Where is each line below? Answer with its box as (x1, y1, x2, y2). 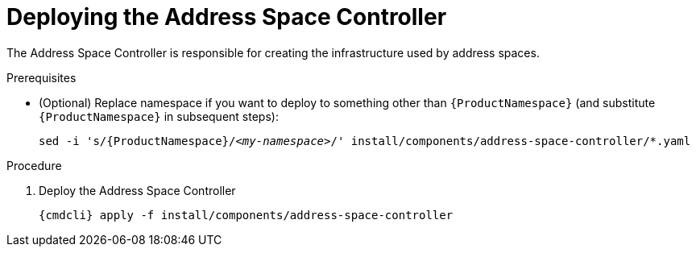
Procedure (6, 158, 62, 172)
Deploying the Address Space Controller (6, 3, 447, 31)
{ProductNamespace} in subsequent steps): (39, 109, 279, 123)
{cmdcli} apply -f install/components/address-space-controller (39, 208, 454, 222)
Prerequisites (6, 70, 77, 85)
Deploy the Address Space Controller (39, 183, 236, 197)
